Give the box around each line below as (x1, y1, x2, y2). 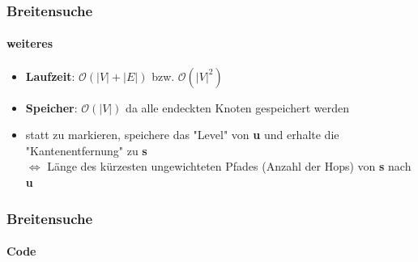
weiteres (6, 35, 53, 52)
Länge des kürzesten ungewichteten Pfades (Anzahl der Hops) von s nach (47, 158, 412, 175)
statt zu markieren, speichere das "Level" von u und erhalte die (25, 126, 339, 143)
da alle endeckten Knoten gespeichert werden (126, 99, 349, 116)
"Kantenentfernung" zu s (25, 142, 147, 158)
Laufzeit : (25, 67, 75, 84)
